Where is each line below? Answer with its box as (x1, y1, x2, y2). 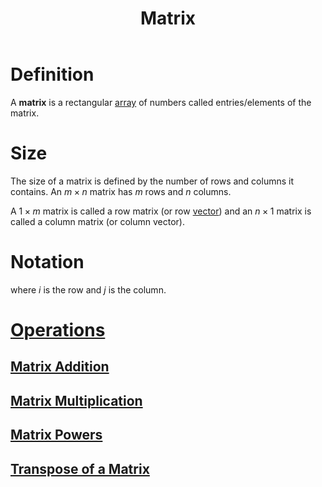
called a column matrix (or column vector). (10, 215, 185, 227)
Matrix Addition (10, 358, 110, 376)
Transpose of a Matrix (10, 460, 150, 477)
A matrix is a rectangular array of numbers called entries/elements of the (10, 96, 312, 108)
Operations (10, 319, 106, 341)
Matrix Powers (10, 427, 103, 444)
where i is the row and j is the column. (10, 283, 167, 296)
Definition (10, 63, 95, 86)
